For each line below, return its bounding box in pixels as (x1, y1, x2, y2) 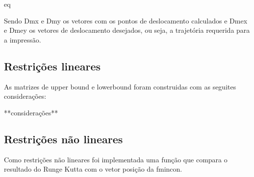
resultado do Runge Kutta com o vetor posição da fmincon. (4, 164, 182, 174)
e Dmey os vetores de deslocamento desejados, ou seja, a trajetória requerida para (4, 25, 250, 35)
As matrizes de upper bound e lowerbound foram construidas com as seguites (4, 81, 236, 91)
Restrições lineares (4, 58, 101, 73)
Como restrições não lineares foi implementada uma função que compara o (4, 154, 228, 164)
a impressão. (4, 34, 41, 44)
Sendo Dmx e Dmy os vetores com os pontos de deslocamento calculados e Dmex (4, 15, 248, 25)
